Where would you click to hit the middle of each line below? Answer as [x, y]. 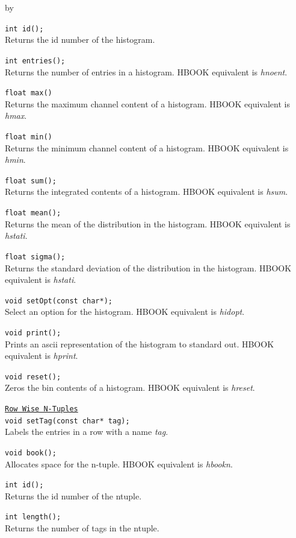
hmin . [15, 160]
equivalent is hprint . [42, 356]
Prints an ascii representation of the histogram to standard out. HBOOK [140, 343]
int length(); [33, 517]
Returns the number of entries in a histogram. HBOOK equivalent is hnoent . [146, 71]
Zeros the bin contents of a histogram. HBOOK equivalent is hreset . [130, 388]
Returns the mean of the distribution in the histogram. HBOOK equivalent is [148, 223]
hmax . [16, 116]
